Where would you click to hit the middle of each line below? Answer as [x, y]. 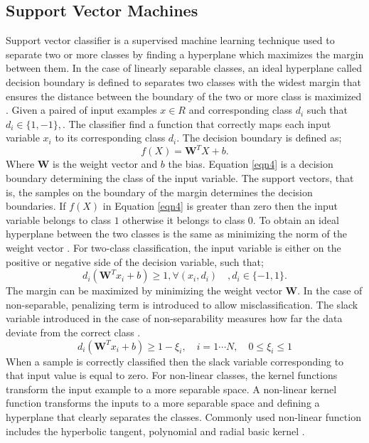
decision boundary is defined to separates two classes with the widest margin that [184, 81]
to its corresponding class [110, 138]
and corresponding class [241, 110]
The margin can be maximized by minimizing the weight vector [144, 290]
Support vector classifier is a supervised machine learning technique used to [170, 40]
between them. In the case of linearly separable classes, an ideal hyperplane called [184, 68]
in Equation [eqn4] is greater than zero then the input [220, 206]
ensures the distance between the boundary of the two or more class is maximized [184, 96]
